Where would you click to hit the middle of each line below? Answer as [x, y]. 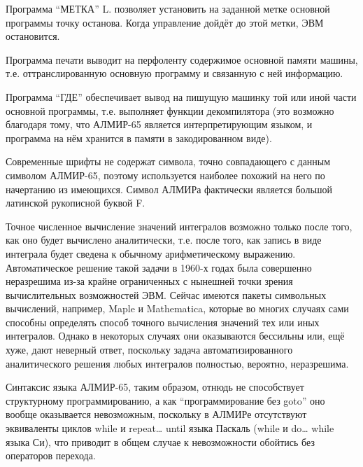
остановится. [33, 36]
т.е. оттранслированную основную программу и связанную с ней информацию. [175, 73]
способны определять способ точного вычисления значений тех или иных [163, 322]
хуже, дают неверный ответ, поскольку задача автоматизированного [149, 350]
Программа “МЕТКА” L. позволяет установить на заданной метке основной [168, 8]
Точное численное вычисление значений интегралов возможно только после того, [179, 226]
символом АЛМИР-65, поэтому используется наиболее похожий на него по [165, 175]
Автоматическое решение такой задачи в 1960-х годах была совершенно [159, 267]
